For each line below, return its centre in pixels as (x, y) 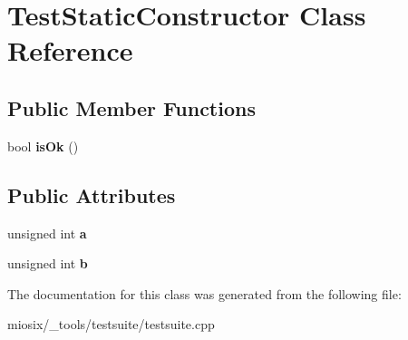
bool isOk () (43, 146)
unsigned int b (48, 263)
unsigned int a (47, 233)
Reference (70, 50)
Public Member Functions (131, 107)
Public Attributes (92, 194)
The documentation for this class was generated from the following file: (204, 293)
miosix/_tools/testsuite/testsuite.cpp (111, 324)
